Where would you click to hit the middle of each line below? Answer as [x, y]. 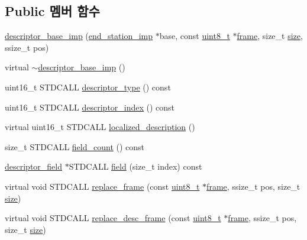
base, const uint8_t [195, 36]
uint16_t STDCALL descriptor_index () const [90, 107]
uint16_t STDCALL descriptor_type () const [88, 87]
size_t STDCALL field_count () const [75, 146]
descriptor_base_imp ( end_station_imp [79, 36]
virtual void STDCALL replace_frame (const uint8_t [102, 186]
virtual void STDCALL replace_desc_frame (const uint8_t [113, 218]
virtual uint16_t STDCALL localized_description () [100, 127]
